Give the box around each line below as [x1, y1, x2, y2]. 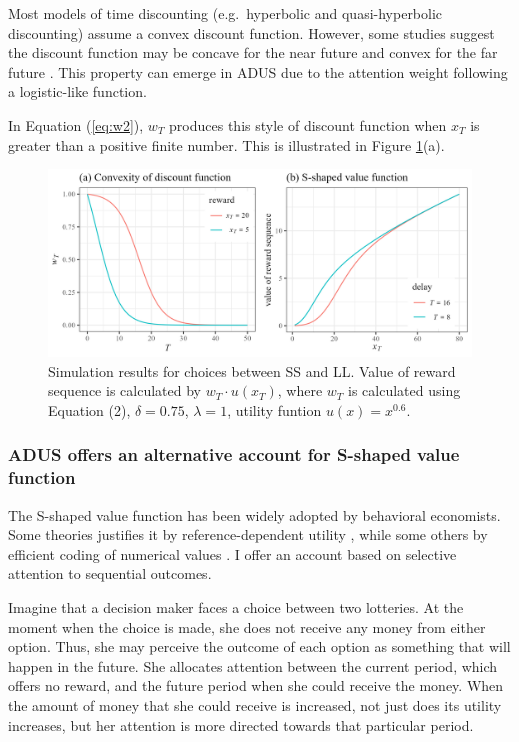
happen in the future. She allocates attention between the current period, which [8, 655, 498, 676]
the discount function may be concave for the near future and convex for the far [8, 42, 498, 63]
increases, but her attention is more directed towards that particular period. [8, 714, 474, 735]
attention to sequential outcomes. [8, 563, 212, 584]
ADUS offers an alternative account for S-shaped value [8, 442, 460, 467]
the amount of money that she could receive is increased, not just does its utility [8, 695, 502, 715]
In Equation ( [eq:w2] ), [8, 114, 144, 135]
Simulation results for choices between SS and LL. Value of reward [48, 360, 456, 381]
